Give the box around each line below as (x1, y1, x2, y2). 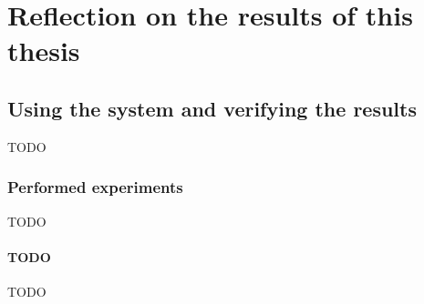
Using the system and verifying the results (7, 94, 417, 122)
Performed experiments (7, 176, 183, 198)
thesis (7, 32, 80, 69)
